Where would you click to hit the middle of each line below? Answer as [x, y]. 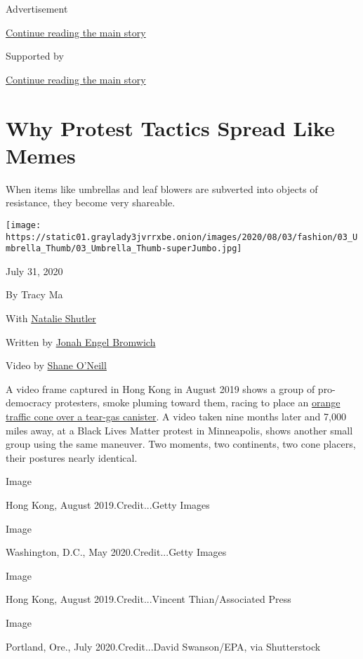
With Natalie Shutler [51, 318]
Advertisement [37, 8]
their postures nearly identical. [72, 457]
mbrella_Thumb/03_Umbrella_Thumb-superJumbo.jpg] [124, 249]
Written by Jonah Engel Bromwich [81, 341]
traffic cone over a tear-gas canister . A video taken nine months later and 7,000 [176, 416]
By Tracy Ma [34, 294]
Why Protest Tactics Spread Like [170, 127]
